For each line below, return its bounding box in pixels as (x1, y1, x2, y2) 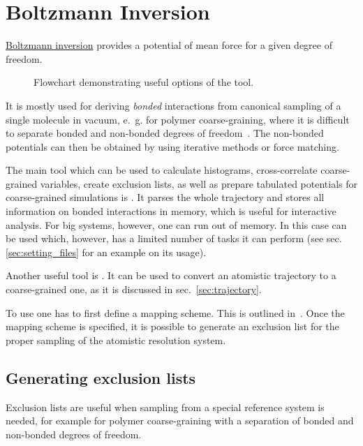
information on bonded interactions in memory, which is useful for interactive (6, 204, 336, 218)
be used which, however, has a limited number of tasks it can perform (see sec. (6, 231, 342, 246)
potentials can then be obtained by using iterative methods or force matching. (6, 139, 339, 154)
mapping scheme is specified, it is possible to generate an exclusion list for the (6, 319, 339, 334)
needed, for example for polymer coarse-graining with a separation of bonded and (6, 413, 354, 428)
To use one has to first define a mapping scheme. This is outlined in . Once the (6, 305, 345, 320)
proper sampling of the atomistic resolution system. (6, 332, 226, 347)
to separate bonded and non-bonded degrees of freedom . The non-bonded (6, 126, 324, 140)
